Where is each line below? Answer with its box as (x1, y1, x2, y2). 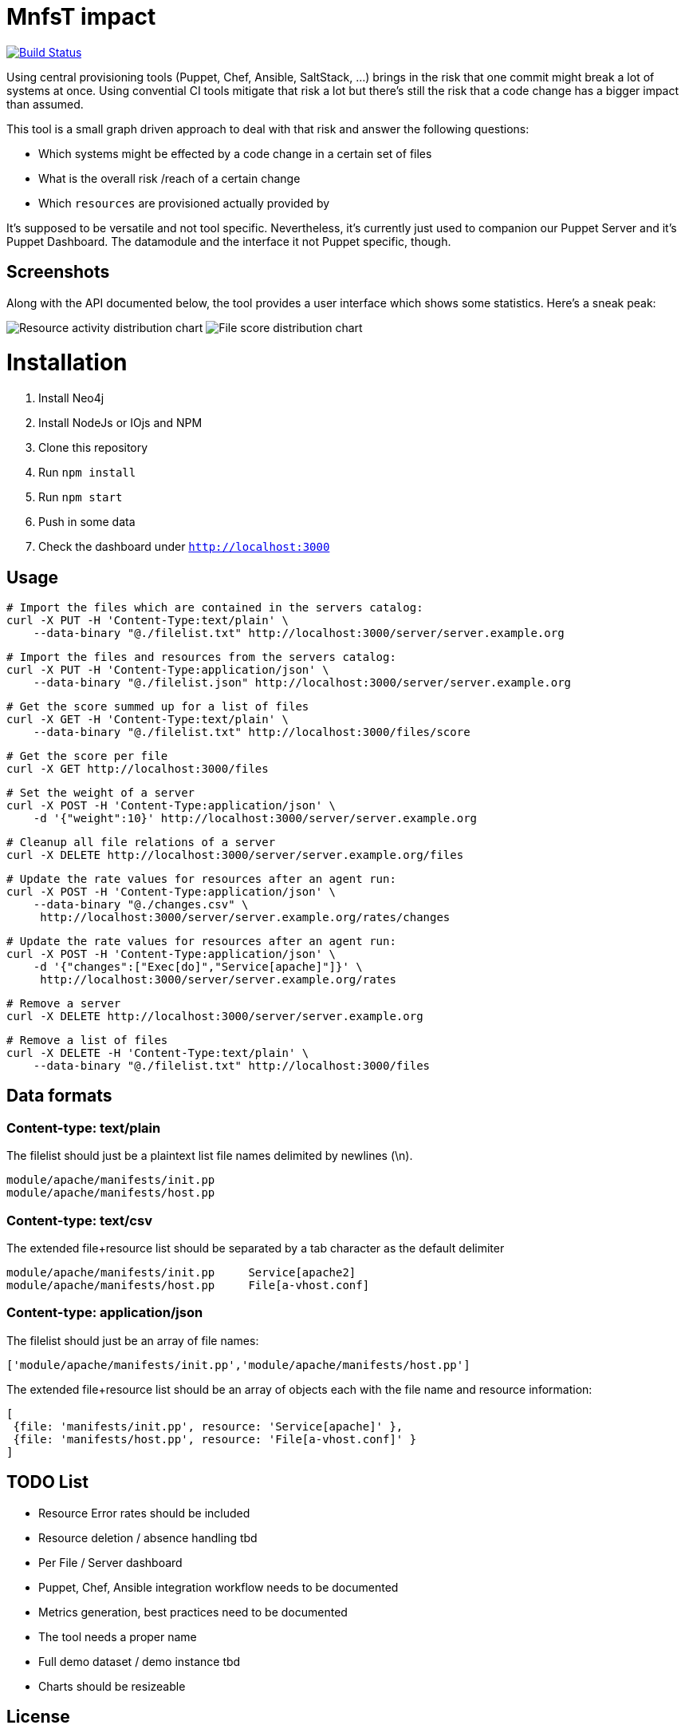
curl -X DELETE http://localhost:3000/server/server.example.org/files (6, 848, 464, 861)
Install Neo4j (38, 391, 104, 406)
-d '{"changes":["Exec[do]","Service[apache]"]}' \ (33, 959, 363, 973)
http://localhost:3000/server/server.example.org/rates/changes (40, 910, 451, 924)
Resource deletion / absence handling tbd (38, 1530, 258, 1545)
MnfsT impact (6, 3, 156, 30)
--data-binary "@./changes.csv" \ (33, 897, 249, 911)
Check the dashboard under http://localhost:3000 (38, 540, 330, 554)
